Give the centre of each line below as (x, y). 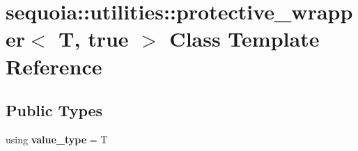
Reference (54, 66)
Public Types (54, 110)
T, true (94, 39)
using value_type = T (57, 139)
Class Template (244, 39)
